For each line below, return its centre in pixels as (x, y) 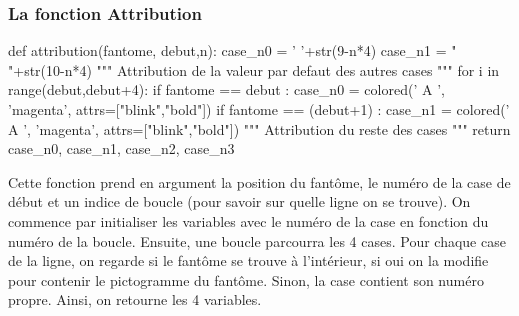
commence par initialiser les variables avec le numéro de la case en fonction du (248, 220)
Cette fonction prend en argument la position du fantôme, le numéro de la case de (259, 181)
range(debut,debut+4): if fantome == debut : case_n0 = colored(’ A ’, (226, 89)
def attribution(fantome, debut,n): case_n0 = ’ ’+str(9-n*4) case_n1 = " (232, 50)
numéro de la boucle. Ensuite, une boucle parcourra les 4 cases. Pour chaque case (257, 240)
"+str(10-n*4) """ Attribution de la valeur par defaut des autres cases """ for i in (254, 69)
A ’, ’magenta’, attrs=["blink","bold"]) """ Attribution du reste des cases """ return (259, 128)
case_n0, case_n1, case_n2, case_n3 (121, 148)
